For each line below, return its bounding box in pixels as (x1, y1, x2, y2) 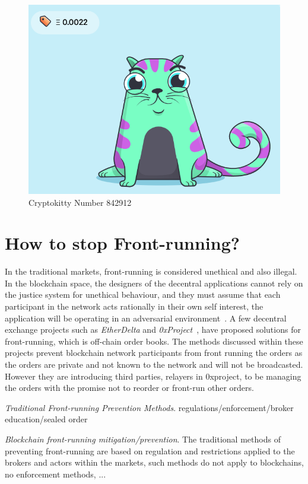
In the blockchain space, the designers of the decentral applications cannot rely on (5, 276, 303, 289)
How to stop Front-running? (5, 231, 240, 255)
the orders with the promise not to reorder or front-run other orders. (5, 381, 254, 394)
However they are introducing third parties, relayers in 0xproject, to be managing (5, 370, 301, 382)
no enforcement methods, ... (5, 467, 106, 480)
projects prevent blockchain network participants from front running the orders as (5, 346, 303, 359)
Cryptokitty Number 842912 (28, 196, 132, 208)
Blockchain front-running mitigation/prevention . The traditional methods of (5, 433, 281, 445)
